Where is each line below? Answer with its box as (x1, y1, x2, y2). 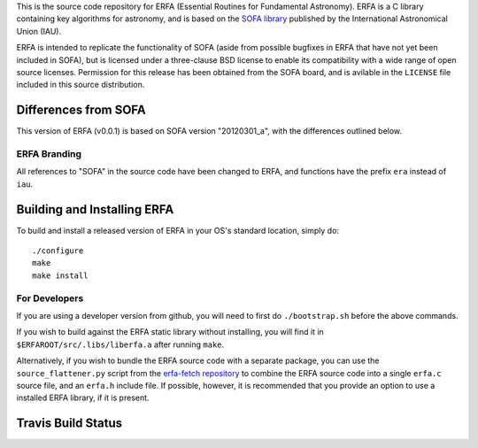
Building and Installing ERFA (16, 202, 174, 217)
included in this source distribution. (16, 80, 145, 90)
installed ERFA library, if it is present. (16, 392, 150, 403)
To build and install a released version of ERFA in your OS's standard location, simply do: (16, 225, 340, 236)
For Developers (16, 292, 84, 305)
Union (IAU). (16, 26, 62, 36)
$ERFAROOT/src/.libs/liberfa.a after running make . (16, 339, 225, 350)
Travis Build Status (16, 416, 123, 431)
